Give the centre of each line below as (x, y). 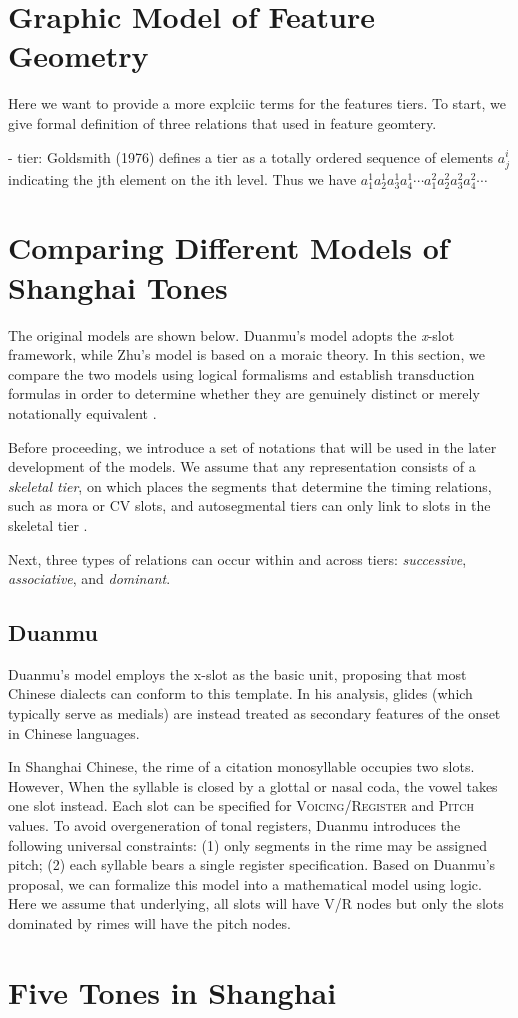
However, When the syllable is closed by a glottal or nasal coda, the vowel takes (253, 785)
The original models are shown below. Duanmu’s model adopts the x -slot (231, 334)
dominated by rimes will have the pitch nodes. (149, 923)
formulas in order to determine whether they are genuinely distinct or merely (244, 393)
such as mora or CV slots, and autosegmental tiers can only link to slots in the (249, 505)
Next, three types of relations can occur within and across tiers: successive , (237, 558)
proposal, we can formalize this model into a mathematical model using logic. (245, 883)
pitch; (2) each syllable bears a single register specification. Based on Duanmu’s (252, 864)
